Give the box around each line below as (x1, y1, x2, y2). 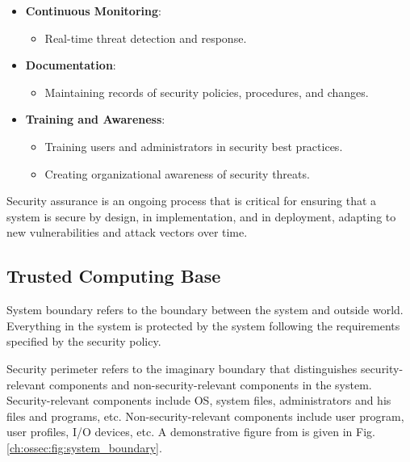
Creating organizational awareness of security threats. (44, 165, 310, 182)
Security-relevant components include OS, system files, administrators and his (6, 392, 391, 409)
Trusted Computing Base (6, 263, 221, 288)
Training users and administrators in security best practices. (44, 137, 343, 154)
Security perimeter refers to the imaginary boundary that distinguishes (6, 359, 358, 376)
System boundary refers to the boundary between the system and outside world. (6, 301, 404, 318)
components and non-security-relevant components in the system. (48, 376, 372, 393)
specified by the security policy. (6, 333, 161, 350)
